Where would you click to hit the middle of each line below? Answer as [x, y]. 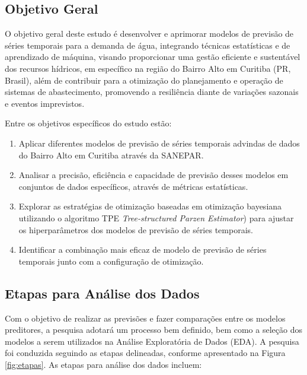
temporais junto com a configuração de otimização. [111, 261]
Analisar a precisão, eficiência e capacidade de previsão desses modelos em [153, 175]
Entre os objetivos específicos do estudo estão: [88, 123]
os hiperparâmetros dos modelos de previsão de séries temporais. [136, 229]
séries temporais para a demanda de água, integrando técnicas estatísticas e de [148, 45]
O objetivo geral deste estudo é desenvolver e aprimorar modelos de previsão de [149, 34]
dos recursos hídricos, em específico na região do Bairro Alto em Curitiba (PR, [148, 68]
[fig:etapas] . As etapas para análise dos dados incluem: [103, 364]
